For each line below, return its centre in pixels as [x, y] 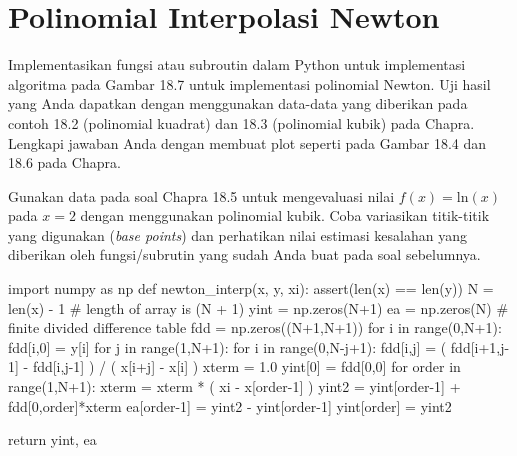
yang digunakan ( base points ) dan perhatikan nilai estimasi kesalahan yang [237, 234]
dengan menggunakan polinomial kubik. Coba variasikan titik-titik [285, 215]
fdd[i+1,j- [480, 346]
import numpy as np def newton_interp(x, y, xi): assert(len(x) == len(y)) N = [251, 288]
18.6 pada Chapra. [64, 162]
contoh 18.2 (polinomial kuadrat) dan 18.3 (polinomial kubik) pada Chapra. [241, 122]
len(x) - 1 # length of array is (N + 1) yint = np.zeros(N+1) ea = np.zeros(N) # [258, 307]
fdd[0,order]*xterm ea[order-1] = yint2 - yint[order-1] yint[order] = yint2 [230, 405]
